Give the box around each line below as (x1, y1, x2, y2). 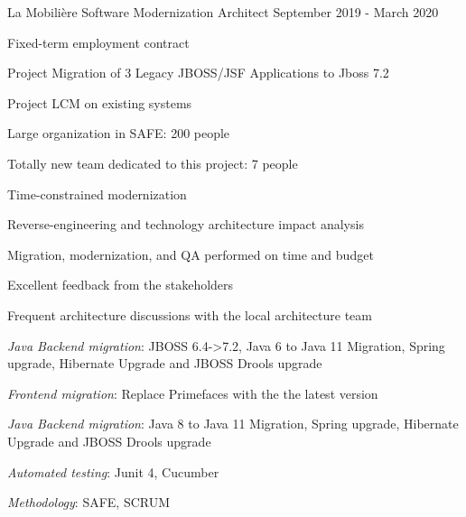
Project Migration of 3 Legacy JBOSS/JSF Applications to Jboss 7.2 (7, 63, 389, 82)
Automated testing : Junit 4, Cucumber (7, 462, 219, 481)
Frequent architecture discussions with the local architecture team (7, 305, 372, 324)
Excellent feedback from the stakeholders (7, 275, 234, 294)
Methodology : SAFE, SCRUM (7, 493, 171, 512)
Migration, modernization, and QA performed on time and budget (7, 245, 374, 263)
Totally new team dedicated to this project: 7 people (7, 153, 298, 172)
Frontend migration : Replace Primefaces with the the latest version (7, 383, 378, 402)
